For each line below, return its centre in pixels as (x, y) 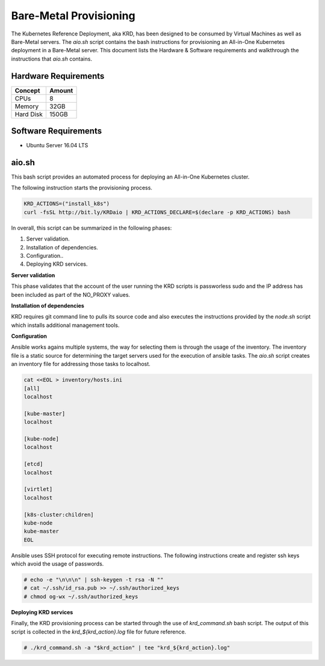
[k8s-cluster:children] (59, 515)
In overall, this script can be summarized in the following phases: (91, 228)
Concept (27, 90)
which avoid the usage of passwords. (57, 564)
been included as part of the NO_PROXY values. (71, 295)
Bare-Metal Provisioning (73, 16)
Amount (61, 90)
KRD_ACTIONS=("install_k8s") (67, 204)
